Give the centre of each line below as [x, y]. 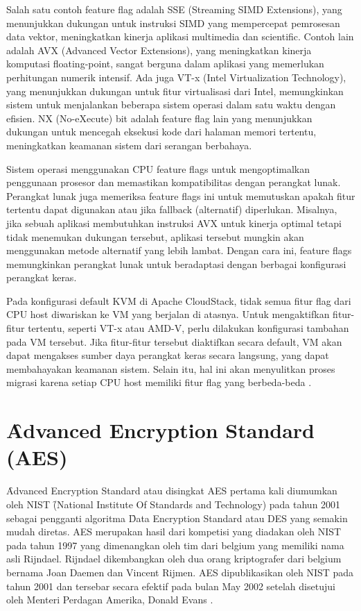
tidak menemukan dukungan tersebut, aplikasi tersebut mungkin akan [155, 236]
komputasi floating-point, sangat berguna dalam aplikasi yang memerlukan [165, 64]
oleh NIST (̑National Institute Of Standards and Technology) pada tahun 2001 [174, 504]
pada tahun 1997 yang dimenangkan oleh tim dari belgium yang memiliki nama [175, 545]
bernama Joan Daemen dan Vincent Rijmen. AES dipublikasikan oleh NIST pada [180, 572]
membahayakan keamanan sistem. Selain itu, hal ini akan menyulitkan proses [171, 368]
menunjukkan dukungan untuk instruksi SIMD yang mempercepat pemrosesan [173, 23]
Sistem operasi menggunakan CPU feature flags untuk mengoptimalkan [158, 168]
